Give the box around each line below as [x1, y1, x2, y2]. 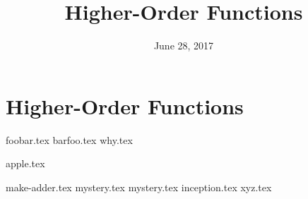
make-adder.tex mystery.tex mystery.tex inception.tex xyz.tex [6, 179, 272, 194]
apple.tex [6, 156, 45, 171]
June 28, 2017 [153, 38, 214, 53]
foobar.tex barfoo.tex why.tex [6, 132, 133, 147]
